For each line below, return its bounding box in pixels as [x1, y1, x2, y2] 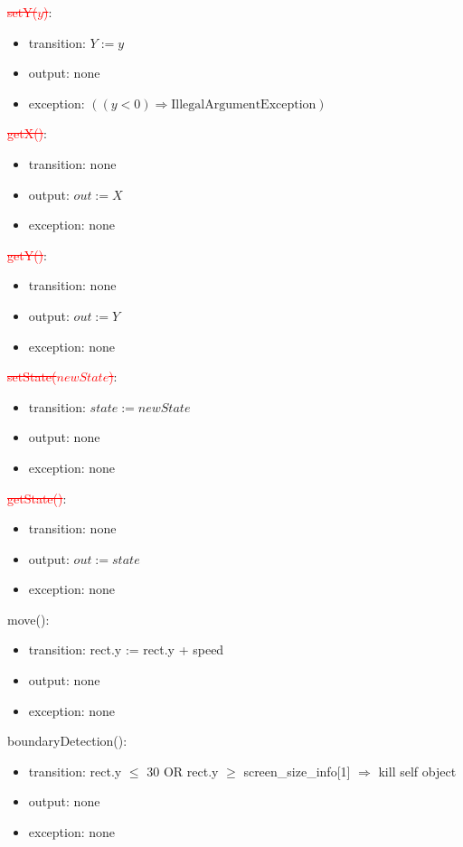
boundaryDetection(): [7, 731, 128, 750]
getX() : [7, 124, 47, 143]
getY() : [7, 245, 47, 264]
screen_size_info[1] [243, 761, 351, 780]
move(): [7, 609, 50, 628]
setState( [7, 367, 57, 386]
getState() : [7, 488, 67, 507]
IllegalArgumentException [171, 98, 317, 111]
